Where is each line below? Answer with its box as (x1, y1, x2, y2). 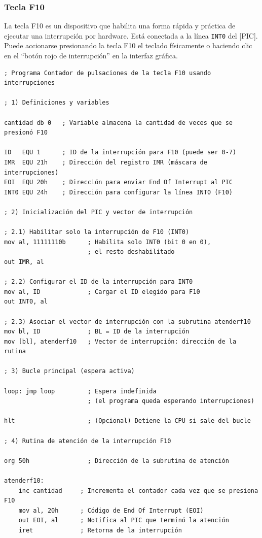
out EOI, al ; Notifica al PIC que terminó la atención (18, 517, 229, 524)
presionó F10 (4, 129, 48, 137)
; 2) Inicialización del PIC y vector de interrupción (4, 208, 193, 216)
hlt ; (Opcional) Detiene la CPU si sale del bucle (4, 417, 251, 425)
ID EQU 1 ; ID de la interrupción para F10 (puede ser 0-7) (4, 149, 237, 156)
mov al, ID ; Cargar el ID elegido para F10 (4, 288, 200, 295)
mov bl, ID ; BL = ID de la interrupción (4, 328, 190, 335)
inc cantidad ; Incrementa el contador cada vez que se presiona (18, 487, 258, 494)
